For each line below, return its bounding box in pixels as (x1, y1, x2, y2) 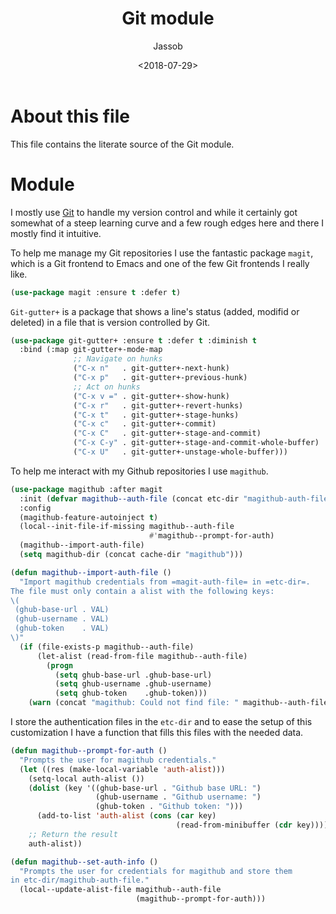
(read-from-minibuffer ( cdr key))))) (175, 820, 333, 830)
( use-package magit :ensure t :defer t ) (10, 287, 182, 297)
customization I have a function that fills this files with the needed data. (10, 727, 304, 738)
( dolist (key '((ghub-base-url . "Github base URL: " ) (28, 783, 262, 793)
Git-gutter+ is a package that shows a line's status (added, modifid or (10, 305, 300, 317)
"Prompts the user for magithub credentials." (19, 755, 217, 765)
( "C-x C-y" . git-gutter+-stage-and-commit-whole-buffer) (73, 438, 320, 448)
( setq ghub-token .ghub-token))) (54, 688, 208, 699)
